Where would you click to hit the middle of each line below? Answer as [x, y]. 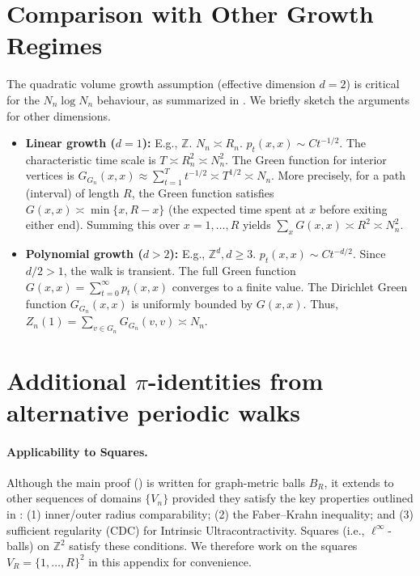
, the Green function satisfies [203, 193]
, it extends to [359, 482]
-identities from [235, 380]
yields [257, 224]
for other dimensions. [59, 115]
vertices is [50, 175]
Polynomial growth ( [84, 254]
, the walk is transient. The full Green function [180, 271]
